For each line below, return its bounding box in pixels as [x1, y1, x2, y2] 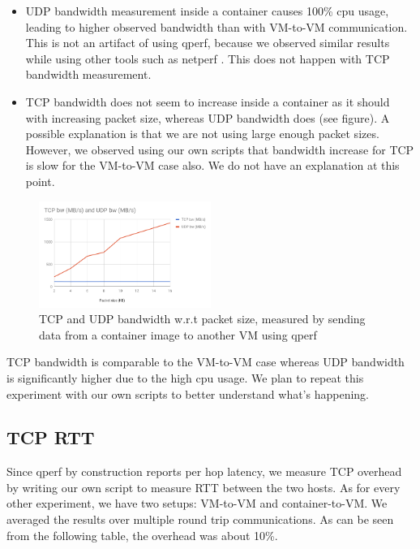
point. [25, 172, 55, 189]
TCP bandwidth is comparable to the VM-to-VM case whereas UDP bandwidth [6, 353, 405, 370]
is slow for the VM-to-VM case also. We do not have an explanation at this [25, 157, 400, 174]
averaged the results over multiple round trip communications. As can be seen [6, 511, 394, 528]
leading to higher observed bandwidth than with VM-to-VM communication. [25, 18, 408, 35]
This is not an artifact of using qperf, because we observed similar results [25, 34, 390, 51]
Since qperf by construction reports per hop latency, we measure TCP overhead [6, 463, 402, 480]
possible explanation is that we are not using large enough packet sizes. [25, 125, 379, 142]
